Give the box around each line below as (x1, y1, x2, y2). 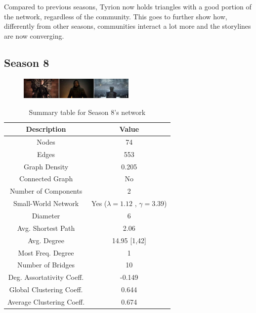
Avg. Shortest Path (17, 222, 75, 233)
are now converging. (4, 30, 64, 41)
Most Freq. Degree (18, 247, 74, 258)
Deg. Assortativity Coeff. (8, 272, 84, 282)
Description (26, 124, 66, 134)
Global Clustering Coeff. (9, 284, 83, 295)
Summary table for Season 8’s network (29, 106, 146, 117)
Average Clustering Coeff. (7, 296, 85, 307)
